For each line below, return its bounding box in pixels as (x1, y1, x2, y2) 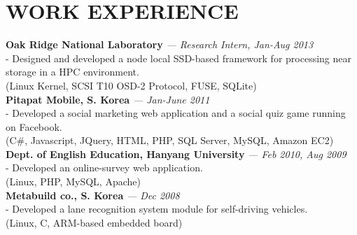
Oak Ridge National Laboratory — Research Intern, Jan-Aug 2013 (6, 37, 314, 52)
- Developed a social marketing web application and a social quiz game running (6, 106, 346, 120)
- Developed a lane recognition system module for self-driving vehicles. (6, 201, 308, 216)
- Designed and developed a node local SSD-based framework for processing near (6, 50, 352, 65)
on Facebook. (6, 119, 62, 134)
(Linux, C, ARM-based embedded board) (6, 215, 183, 229)
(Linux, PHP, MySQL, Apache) (6, 174, 141, 189)
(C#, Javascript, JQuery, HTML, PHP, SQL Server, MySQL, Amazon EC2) (6, 133, 334, 148)
